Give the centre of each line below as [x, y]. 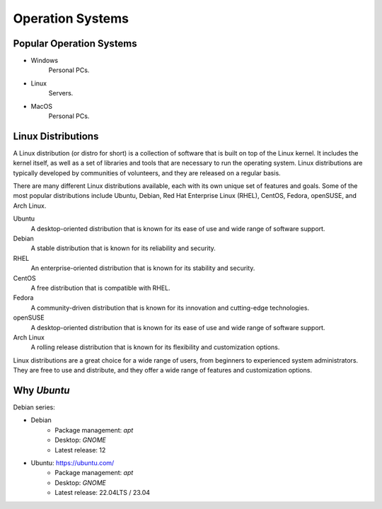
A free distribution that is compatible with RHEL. [100, 288]
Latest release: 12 [80, 450]
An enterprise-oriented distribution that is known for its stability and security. [143, 268]
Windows [45, 61]
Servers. [61, 93]
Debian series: [34, 407]
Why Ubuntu [41, 390]
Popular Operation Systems [75, 43]
